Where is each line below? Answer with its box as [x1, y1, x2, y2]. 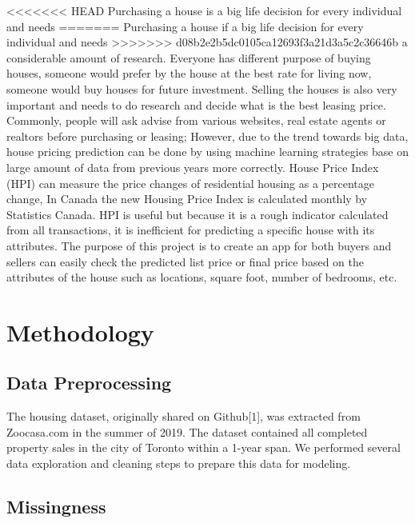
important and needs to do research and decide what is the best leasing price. [6, 96, 386, 113]
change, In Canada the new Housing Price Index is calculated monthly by [6, 190, 368, 207]
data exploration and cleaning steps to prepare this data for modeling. [6, 455, 351, 472]
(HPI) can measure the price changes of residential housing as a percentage [6, 174, 374, 191]
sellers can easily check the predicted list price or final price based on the [6, 253, 364, 269]
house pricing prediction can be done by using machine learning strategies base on [6, 143, 409, 160]
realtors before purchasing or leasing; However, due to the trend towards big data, [6, 127, 409, 144]
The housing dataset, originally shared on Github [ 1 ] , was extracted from [6, 408, 361, 425]
